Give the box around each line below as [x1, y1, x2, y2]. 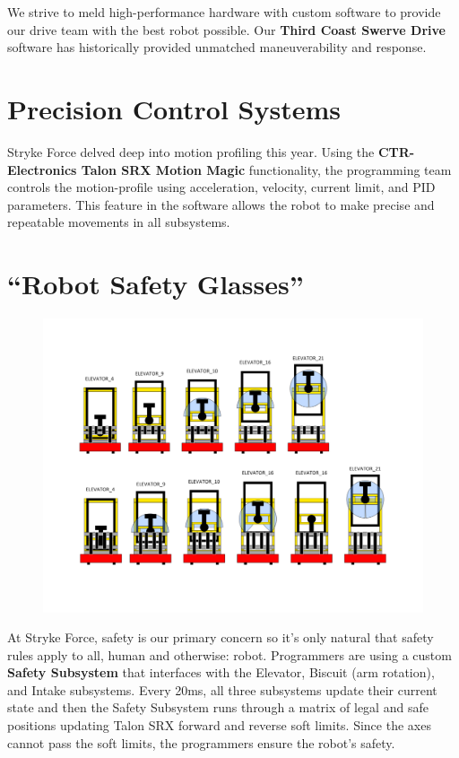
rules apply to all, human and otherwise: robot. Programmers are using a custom [7, 645, 452, 664]
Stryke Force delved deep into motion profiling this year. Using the [7, 142, 375, 161]
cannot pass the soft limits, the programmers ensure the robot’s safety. [7, 733, 395, 752]
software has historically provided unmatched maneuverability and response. [7, 38, 427, 57]
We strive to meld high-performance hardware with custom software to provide [7, 3, 441, 21]
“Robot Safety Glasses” [7, 266, 304, 302]
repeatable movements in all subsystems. [7, 213, 230, 231]
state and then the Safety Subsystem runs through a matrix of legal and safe [7, 698, 429, 717]
